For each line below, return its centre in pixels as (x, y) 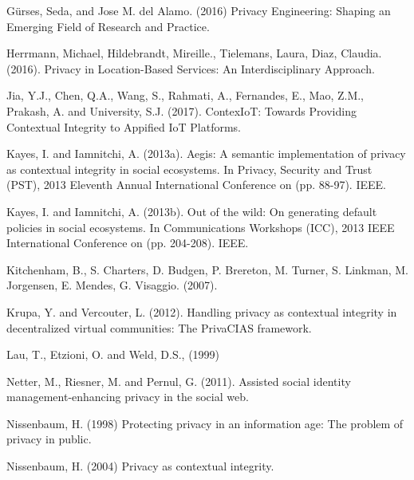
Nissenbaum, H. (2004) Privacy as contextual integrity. (140, 466)
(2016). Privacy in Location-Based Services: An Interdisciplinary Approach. (191, 68)
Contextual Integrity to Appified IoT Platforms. (124, 126)
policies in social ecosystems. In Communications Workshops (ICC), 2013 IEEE (201, 227)
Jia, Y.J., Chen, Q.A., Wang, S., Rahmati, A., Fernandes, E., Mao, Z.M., (185, 95)
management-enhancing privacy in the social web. (128, 397)
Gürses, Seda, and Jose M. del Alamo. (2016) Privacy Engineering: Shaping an (199, 10)
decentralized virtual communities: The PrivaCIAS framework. (159, 327)
